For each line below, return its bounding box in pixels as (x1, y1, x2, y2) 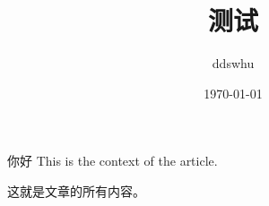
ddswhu (212, 54, 255, 73)
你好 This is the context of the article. (7, 151, 218, 170)
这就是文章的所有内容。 (7, 181, 145, 200)
